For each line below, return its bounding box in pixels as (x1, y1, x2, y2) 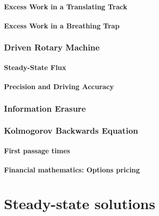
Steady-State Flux (4, 62, 67, 72)
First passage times (4, 145, 70, 155)
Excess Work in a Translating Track (4, 1, 128, 11)
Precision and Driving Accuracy (4, 81, 114, 91)
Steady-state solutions (4, 193, 156, 213)
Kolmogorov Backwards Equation (4, 124, 138, 137)
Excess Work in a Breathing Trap (4, 20, 120, 30)
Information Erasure (4, 102, 86, 114)
